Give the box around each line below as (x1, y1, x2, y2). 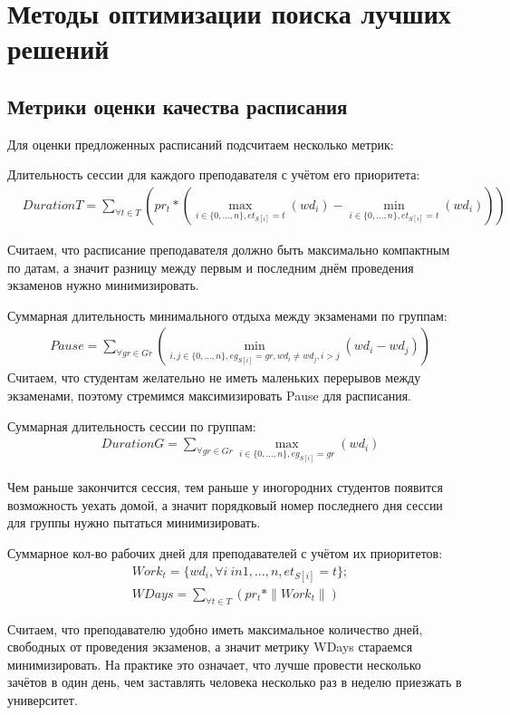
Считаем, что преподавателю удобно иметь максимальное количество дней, (7, 619, 423, 638)
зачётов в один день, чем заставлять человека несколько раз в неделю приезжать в (7, 672, 462, 691)
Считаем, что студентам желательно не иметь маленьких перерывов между (7, 368, 421, 387)
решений (7, 30, 110, 67)
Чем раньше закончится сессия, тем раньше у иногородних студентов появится (7, 478, 443, 497)
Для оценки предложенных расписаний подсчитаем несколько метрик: (7, 134, 394, 153)
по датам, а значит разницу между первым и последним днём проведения (7, 257, 414, 276)
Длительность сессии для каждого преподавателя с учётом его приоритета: (7, 165, 420, 184)
